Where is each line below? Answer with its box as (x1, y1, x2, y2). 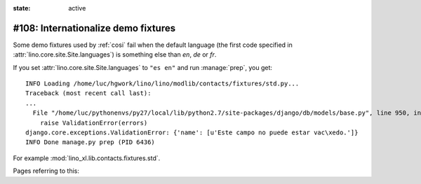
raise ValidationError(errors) (39, 119, 148, 127)
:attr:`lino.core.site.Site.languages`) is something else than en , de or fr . (13, 50, 217, 59)
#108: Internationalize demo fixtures (13, 22, 175, 34)
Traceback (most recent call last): (25, 90, 152, 97)
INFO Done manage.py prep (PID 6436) (25, 139, 156, 146)
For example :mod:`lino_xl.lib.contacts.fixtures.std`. (13, 154, 161, 162)
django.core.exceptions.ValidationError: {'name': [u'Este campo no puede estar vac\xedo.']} (25, 129, 359, 136)
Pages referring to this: (13, 167, 80, 175)
